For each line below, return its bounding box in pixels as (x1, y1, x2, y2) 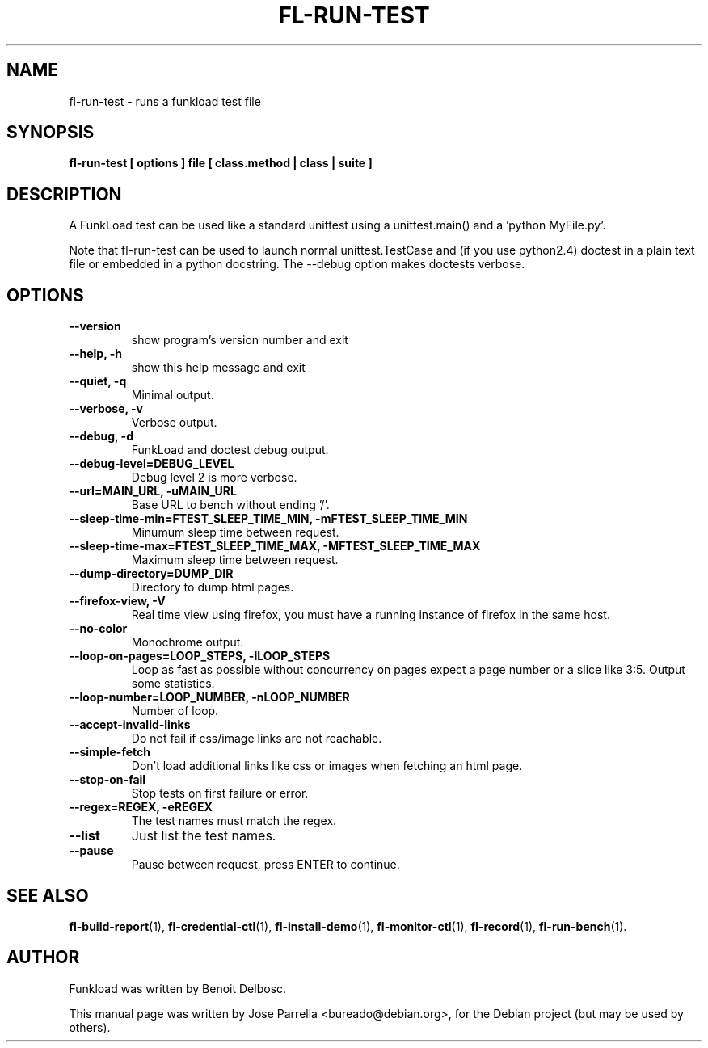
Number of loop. (131, 704, 219, 718)
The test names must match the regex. (131, 814, 337, 828)
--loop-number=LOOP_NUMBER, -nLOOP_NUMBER (69, 690, 350, 705)
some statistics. (131, 676, 215, 691)
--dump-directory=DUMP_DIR (69, 566, 234, 581)
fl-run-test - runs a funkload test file (69, 94, 261, 108)
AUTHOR (6, 947, 80, 968)
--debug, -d (69, 429, 133, 444)
